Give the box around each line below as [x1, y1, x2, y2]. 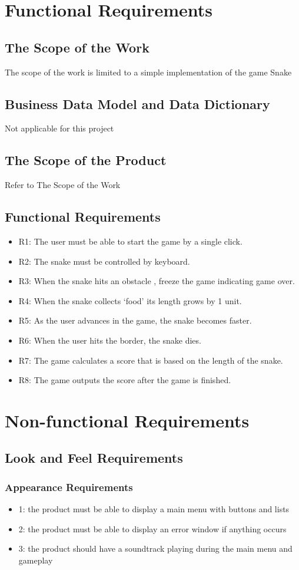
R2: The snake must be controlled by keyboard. [18, 255, 190, 267]
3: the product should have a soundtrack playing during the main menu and [18, 542, 293, 555]
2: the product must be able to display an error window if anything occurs [18, 522, 287, 535]
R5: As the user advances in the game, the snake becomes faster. [18, 314, 252, 327]
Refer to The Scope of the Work [5, 179, 121, 191]
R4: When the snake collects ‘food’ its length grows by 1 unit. [18, 294, 242, 307]
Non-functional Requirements [5, 408, 250, 432]
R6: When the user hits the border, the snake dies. [18, 334, 201, 346]
